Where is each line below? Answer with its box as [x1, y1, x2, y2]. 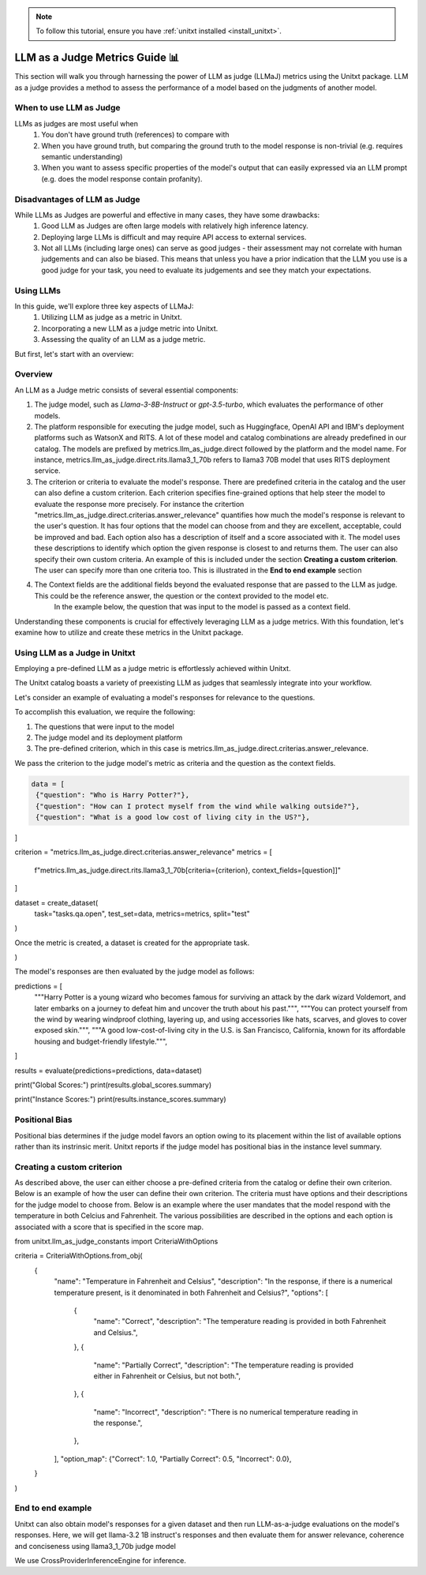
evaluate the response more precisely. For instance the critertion [34, 499, 245, 508]
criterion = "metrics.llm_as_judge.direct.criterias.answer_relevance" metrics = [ [14, 847, 272, 857]
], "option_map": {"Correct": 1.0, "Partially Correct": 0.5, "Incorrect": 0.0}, [54, 1453, 292, 1464]
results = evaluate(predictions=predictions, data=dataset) [14, 1066, 203, 1075]
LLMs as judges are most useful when [14, 118, 138, 128]
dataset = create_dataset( [14, 898, 99, 907]
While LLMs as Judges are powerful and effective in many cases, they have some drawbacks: [14, 210, 319, 219]
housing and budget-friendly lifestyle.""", [34, 1037, 168, 1046]
